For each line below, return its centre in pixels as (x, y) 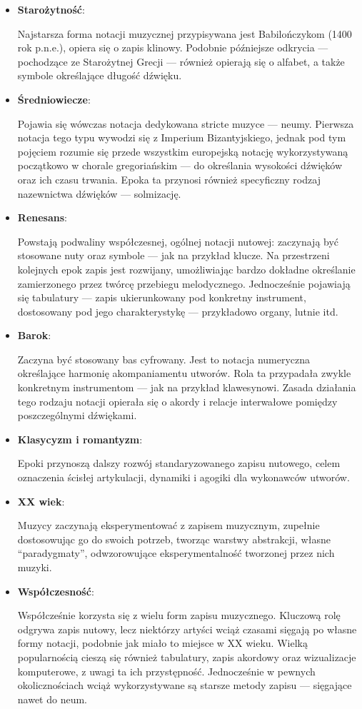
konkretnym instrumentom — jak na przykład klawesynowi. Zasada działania (187, 387)
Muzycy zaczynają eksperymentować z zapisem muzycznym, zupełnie (169, 525)
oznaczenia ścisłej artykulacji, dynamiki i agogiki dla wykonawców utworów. (183, 477)
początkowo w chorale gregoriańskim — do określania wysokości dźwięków (180, 165)
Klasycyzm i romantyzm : (80, 439)
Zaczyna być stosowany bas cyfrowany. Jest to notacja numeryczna (164, 359)
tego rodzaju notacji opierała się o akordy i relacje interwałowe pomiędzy (177, 401)
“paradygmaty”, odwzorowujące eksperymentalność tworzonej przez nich (176, 553)
